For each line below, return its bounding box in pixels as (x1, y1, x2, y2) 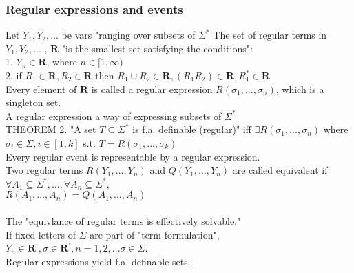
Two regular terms (6, 163, 83, 177)
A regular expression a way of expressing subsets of (6, 108, 222, 123)
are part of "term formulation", (90, 227, 220, 241)
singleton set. (6, 95, 61, 110)
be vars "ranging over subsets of (61, 28, 196, 42)
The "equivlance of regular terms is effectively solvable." (6, 213, 241, 228)
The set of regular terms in (213, 28, 327, 42)
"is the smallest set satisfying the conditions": (61, 41, 253, 55)
